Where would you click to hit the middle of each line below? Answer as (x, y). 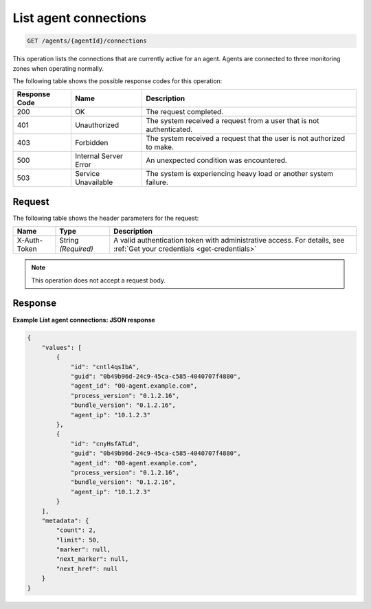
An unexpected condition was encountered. (216, 160)
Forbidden (91, 143)
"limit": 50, (78, 540)
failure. (157, 182)
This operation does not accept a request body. (99, 280)
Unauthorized (97, 125)
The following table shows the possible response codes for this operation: (117, 81)
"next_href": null (87, 568)
